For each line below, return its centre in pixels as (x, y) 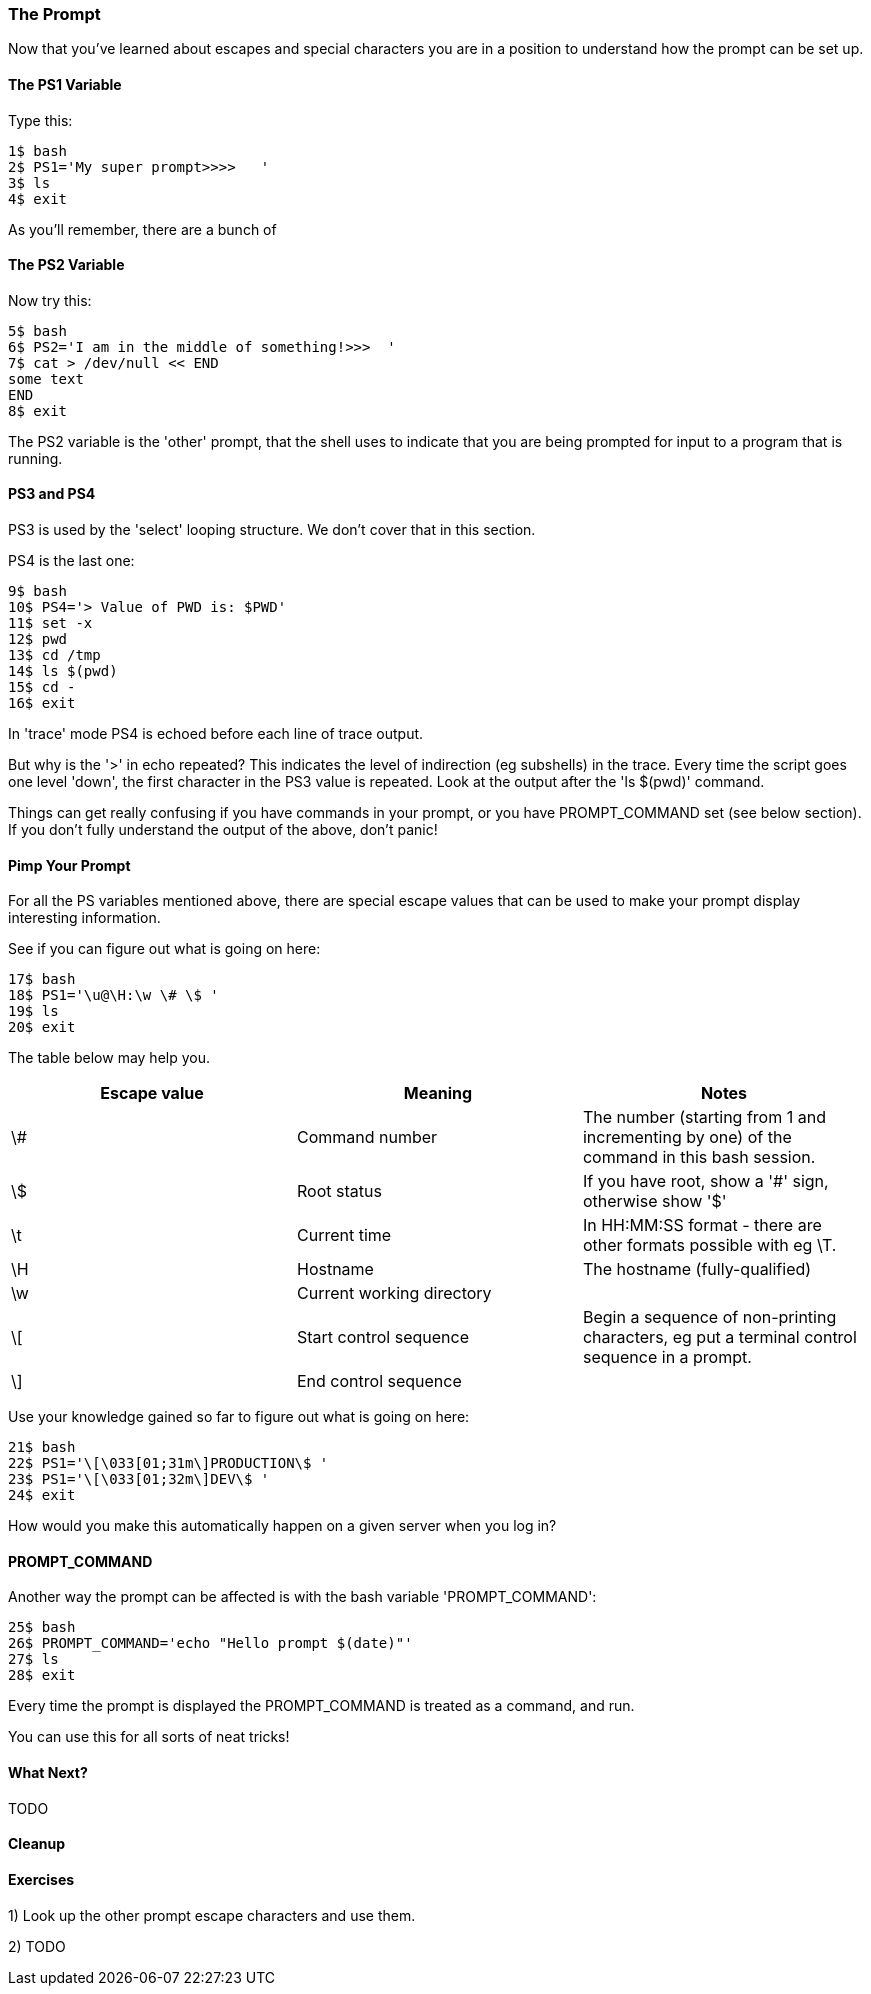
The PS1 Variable (65, 84)
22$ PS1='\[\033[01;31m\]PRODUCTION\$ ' (168, 1463)
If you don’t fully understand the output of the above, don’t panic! (223, 830)
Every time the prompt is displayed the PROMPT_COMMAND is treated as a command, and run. (321, 1706)
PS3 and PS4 (52, 494)
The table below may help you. (109, 1058)
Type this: (40, 120)
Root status (339, 1191)
